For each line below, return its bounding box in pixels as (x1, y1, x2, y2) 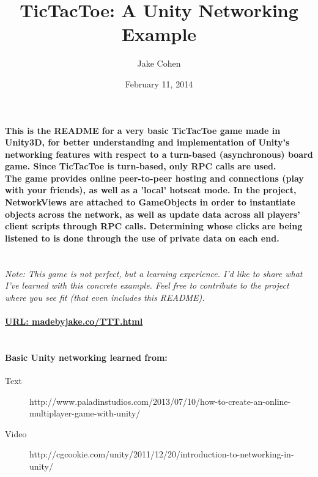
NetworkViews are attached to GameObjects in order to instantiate (5, 196, 295, 209)
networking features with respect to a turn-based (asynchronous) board (5, 147, 313, 160)
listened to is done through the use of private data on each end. (5, 231, 279, 244)
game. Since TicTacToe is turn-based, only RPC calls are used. (5, 160, 276, 172)
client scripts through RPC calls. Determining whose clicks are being (5, 220, 303, 232)
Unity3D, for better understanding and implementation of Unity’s (5, 136, 290, 149)
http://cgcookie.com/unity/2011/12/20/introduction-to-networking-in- (29, 448, 294, 460)
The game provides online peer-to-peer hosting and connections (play (5, 171, 304, 184)
